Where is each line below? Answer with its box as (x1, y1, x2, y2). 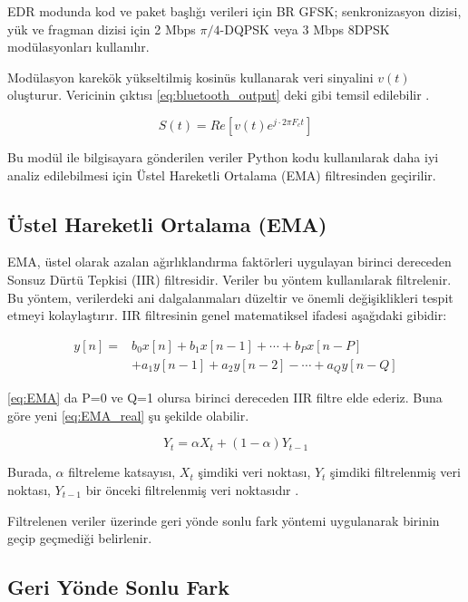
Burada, (7, 462, 52, 481)
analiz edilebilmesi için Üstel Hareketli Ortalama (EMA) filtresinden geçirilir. (7, 165, 436, 184)
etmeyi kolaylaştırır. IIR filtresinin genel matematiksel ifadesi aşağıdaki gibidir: (7, 306, 447, 325)
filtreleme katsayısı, (68, 462, 176, 481)
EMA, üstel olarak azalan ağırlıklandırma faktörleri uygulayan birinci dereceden (7, 252, 452, 271)
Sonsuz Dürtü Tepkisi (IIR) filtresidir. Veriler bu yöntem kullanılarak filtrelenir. (7, 269, 452, 288)
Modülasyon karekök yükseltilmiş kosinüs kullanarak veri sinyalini (7, 67, 374, 86)
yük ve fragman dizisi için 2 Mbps (7, 19, 196, 38)
